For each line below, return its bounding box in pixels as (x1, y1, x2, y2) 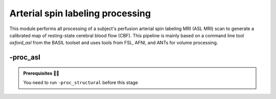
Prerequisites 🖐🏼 (23, 70, 60, 76)
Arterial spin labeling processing (9, 8, 151, 19)
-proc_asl (9, 53, 40, 62)
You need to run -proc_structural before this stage (23, 80, 138, 86)
